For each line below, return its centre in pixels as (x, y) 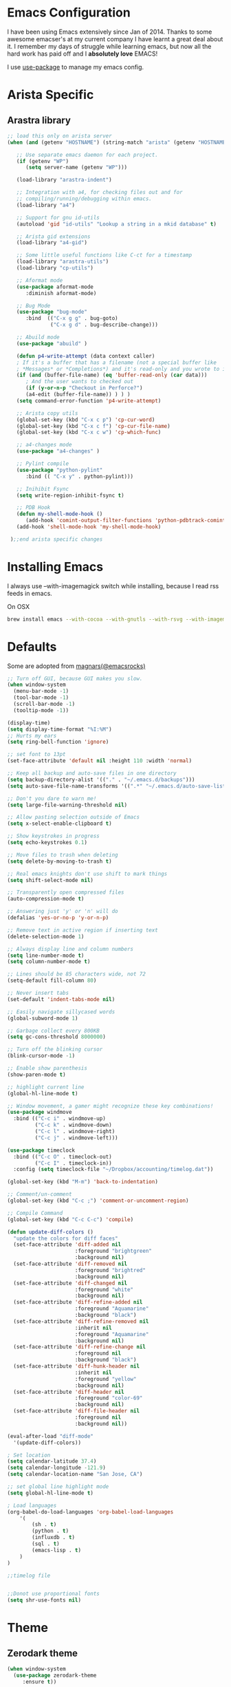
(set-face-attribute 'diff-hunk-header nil (76, 1366)
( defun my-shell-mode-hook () (59, 514)
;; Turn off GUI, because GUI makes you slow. (75, 678)
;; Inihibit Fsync (43, 489)
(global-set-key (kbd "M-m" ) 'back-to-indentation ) (82, 1182)
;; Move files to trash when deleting (63, 855)
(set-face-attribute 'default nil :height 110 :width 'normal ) (100, 761)
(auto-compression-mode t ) (46, 899)
